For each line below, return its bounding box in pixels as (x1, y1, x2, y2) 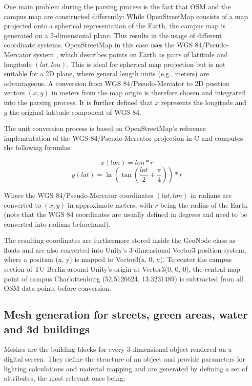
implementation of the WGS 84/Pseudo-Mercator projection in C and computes (4, 132, 243, 143)
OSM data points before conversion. (4, 283, 111, 293)
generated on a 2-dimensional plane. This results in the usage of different (4, 30, 222, 40)
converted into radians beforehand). (4, 218, 111, 229)
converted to (4, 199, 41, 210)
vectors (4, 87, 25, 98)
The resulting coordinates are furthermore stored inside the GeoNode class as (4, 235, 235, 245)
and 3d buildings (4, 321, 90, 336)
